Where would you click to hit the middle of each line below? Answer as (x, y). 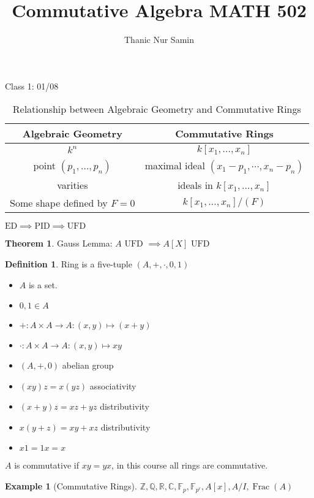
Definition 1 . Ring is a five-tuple (69, 263)
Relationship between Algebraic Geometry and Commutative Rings (157, 109)
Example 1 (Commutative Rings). (71, 486)
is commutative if (47, 465)
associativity (113, 385)
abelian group (88, 365)
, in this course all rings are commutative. (190, 465)
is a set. (43, 284)
